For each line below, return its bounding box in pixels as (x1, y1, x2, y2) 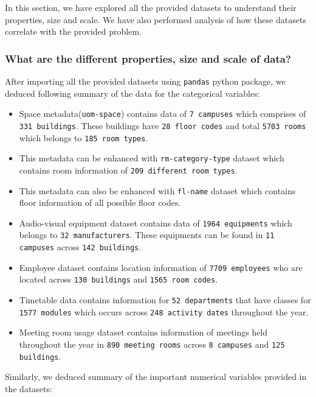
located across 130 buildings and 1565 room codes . (19, 273, 218, 286)
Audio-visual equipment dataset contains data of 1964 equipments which (19, 216, 292, 229)
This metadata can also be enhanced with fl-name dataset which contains (19, 184, 296, 197)
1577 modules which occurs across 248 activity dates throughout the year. (19, 305, 309, 318)
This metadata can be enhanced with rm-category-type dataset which (19, 152, 284, 164)
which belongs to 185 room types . (19, 131, 148, 144)
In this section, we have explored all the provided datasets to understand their (5, 1, 297, 13)
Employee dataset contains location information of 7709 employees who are (19, 261, 303, 273)
